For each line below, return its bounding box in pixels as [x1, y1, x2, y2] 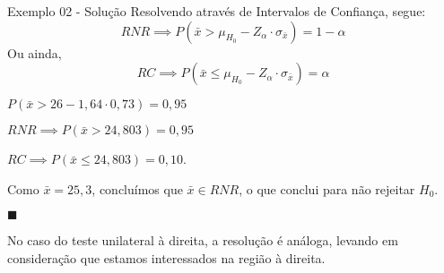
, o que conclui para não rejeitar [239, 179, 415, 198]
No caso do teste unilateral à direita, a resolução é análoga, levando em [7, 231, 398, 250]
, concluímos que [91, 179, 183, 198]
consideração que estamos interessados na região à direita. [7, 248, 326, 267]
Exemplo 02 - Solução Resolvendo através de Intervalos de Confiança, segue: [7, 2, 426, 20]
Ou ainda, [7, 43, 62, 62]
